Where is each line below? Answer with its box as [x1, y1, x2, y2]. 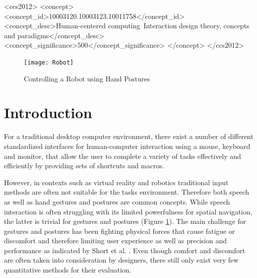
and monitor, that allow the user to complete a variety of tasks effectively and [4, 150, 241, 161]
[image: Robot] [24, 59, 74, 66]
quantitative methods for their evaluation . [4, 265, 131, 275]
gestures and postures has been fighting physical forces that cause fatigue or [4, 225, 235, 236]
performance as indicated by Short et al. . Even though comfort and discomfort [4, 245, 245, 255]
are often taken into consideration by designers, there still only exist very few [4, 255, 239, 265]
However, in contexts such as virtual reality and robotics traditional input [4, 177, 229, 187]
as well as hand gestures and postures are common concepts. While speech [4, 196, 230, 207]
